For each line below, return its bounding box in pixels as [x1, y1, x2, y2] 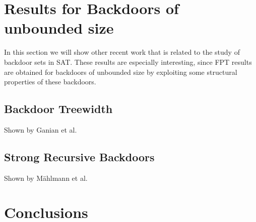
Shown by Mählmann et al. [4, 172, 88, 183]
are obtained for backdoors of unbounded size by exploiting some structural [4, 66, 237, 77]
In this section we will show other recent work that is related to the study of [4, 47, 240, 57]
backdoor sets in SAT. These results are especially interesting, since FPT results [4, 56, 252, 67]
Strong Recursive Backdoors [4, 149, 155, 164]
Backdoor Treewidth [4, 101, 113, 117]
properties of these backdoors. [4, 76, 96, 87]
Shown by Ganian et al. [4, 124, 77, 135]
